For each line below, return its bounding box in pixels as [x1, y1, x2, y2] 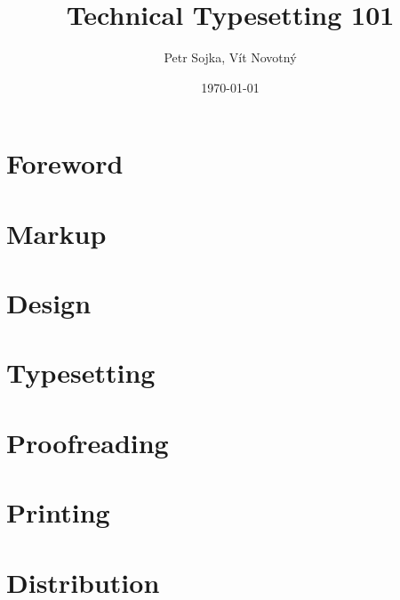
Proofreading [6, 424, 169, 460]
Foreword [6, 145, 124, 182]
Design [6, 285, 92, 321]
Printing [6, 494, 110, 531]
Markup [6, 215, 107, 251]
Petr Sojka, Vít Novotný [164, 48, 297, 67]
